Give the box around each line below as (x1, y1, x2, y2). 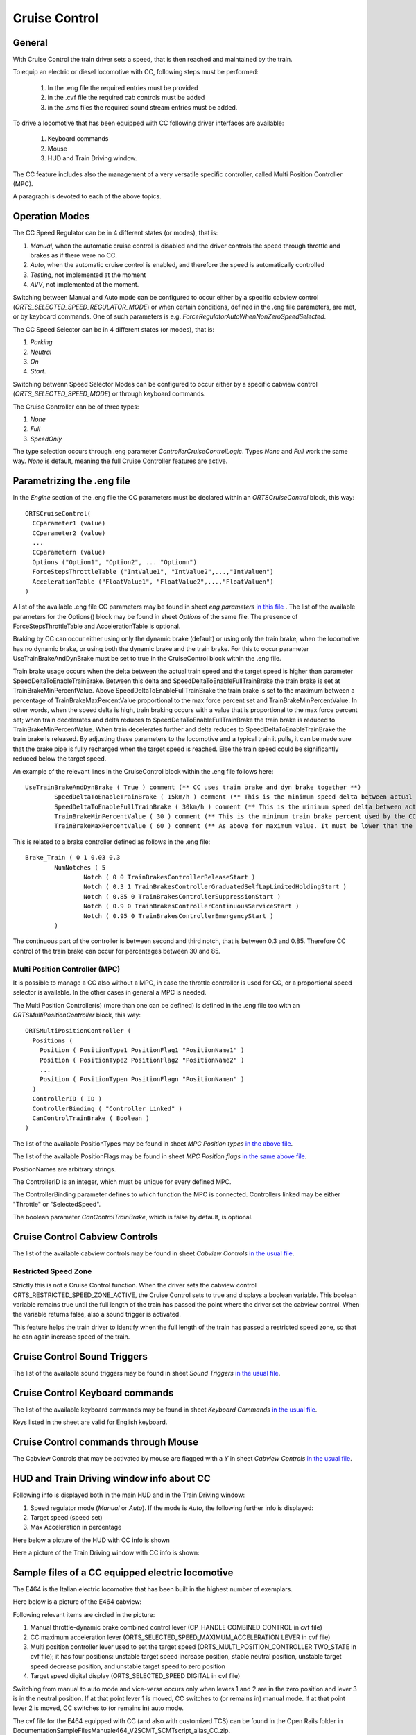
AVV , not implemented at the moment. (30, 280, 139, 289)
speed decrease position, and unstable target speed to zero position (30, 1662, 225, 1670)
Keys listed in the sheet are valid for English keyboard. (12, 1418, 168, 1426)
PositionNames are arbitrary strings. (12, 1165, 116, 1173)
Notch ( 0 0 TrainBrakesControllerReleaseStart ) (83, 873, 256, 881)
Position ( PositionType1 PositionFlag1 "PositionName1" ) (39, 1047, 245, 1054)
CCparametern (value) (32, 548, 106, 557)
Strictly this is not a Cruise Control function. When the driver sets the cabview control (12, 1281, 257, 1289)
